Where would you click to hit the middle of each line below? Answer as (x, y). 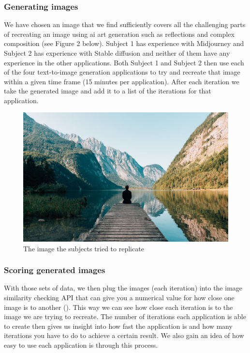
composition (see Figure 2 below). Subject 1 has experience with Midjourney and (124, 43)
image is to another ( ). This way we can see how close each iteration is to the (118, 307)
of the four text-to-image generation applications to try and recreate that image (122, 72)
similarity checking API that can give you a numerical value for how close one (119, 298)
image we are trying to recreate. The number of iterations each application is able (125, 316)
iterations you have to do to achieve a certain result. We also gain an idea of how (124, 335)
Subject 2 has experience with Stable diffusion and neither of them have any (117, 53)
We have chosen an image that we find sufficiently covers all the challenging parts (125, 24)
